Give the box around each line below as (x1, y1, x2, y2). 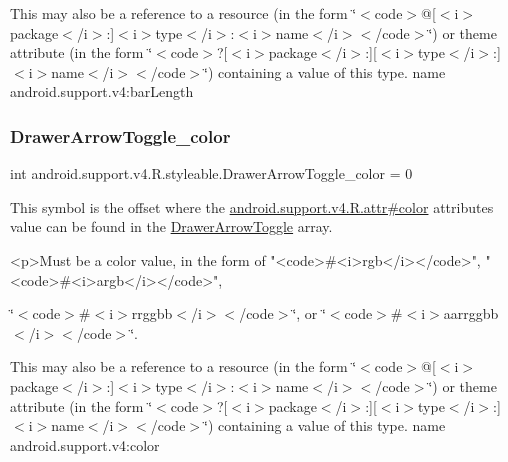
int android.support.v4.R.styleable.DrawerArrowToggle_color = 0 (10, 163, 413, 184)
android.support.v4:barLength (10, 81, 194, 102)
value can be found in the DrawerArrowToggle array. (10, 216, 333, 237)
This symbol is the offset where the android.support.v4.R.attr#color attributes (10, 196, 494, 217)
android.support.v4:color (10, 434, 160, 455)
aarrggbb (443, 303, 499, 324)
